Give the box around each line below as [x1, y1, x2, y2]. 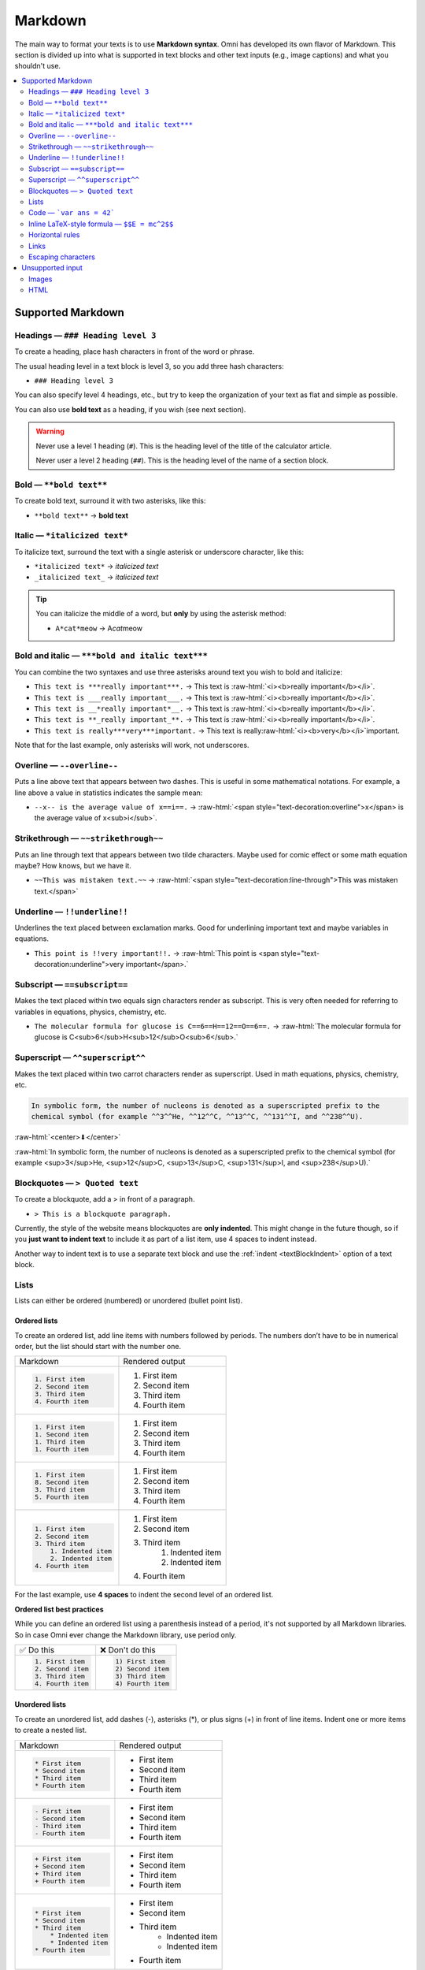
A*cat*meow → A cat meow [55, 623, 143, 633]
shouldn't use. [14, 61, 61, 71]
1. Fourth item [34, 1445, 90, 1454]
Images [28, 274, 53, 284]
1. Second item [34, 1430, 90, 1439]
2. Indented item [50, 1555, 113, 1563]
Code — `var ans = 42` [28, 208, 116, 217]
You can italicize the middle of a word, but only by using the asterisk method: [35, 609, 286, 619]
